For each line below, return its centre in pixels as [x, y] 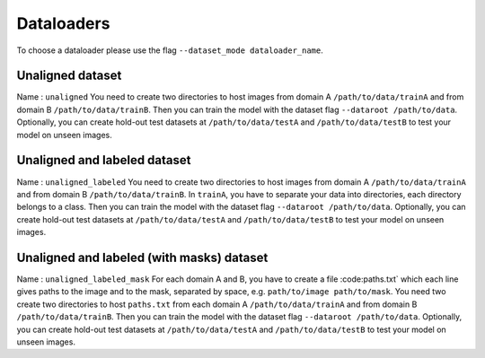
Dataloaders [63, 23]
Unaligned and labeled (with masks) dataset [142, 257]
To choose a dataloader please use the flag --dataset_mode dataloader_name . [170, 50]
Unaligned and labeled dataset [104, 160]
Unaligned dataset [69, 76]
